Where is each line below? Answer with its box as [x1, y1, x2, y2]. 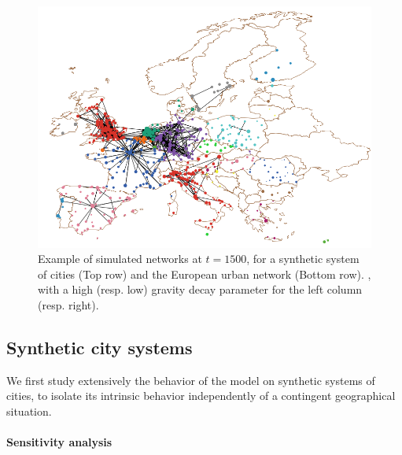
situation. [6, 402, 52, 419]
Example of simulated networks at [38, 250, 202, 267]
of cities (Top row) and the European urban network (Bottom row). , [38, 265, 371, 282]
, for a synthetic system [246, 250, 360, 267]
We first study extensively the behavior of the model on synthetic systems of [6, 372, 375, 388]
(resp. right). [38, 296, 99, 313]
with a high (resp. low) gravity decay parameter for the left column [38, 281, 363, 298]
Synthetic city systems [6, 335, 193, 359]
